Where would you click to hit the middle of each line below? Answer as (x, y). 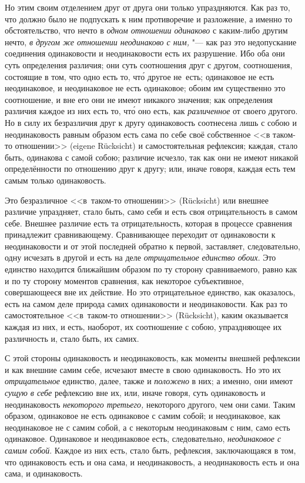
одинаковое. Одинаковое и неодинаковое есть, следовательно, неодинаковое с (143, 439)
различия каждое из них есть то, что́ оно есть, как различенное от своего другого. (151, 111)
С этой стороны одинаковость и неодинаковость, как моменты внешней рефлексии (152, 358)
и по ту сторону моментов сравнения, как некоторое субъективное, (124, 280)
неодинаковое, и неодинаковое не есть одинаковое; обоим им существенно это (145, 88)
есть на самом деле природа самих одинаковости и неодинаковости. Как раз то (146, 303)
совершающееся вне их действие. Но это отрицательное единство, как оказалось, (150, 292)
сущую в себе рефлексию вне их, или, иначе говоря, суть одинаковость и (135, 392)
